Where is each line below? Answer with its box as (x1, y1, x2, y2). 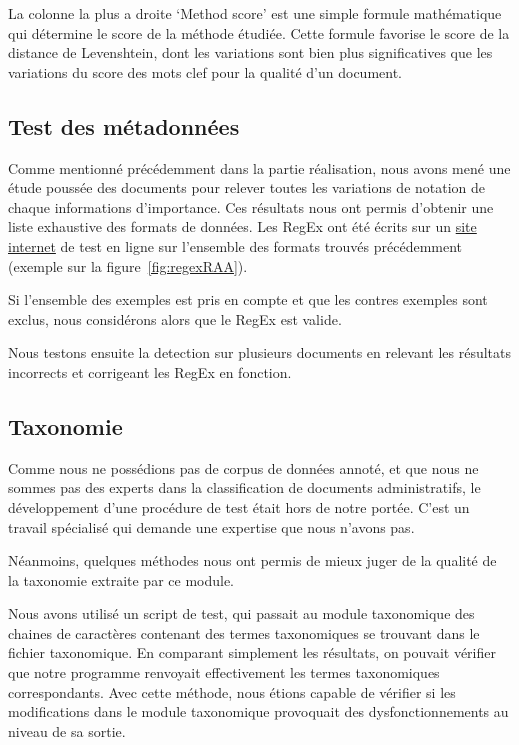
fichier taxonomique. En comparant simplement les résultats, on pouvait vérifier (8, 642, 496, 663)
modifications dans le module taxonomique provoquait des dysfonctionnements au (8, 701, 509, 722)
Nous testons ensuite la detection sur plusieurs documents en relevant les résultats (8, 342, 512, 363)
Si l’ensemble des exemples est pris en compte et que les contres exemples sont (8, 289, 488, 310)
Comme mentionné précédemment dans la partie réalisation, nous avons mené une (8, 157, 511, 178)
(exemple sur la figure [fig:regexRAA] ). (8, 255, 248, 276)
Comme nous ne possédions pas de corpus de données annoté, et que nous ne (8, 457, 479, 478)
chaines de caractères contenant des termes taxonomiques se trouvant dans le (8, 622, 480, 643)
